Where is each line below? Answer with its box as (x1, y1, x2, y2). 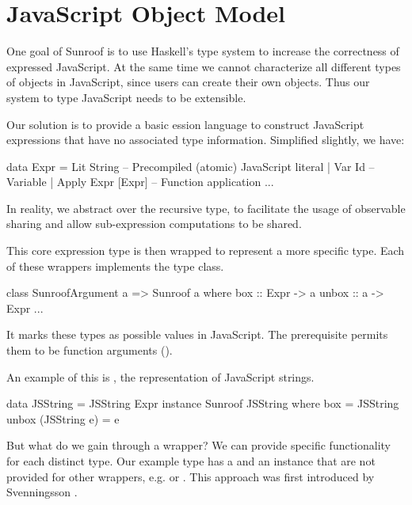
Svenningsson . (6, 484, 78, 500)
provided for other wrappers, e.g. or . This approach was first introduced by (6, 468, 375, 484)
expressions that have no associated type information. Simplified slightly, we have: (6, 131, 405, 148)
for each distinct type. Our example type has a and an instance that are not (6, 453, 376, 469)
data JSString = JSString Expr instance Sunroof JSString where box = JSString (6, 395, 399, 412)
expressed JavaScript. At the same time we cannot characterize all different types (6, 58, 401, 74)
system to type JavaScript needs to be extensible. (6, 89, 246, 105)
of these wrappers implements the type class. (6, 257, 224, 274)
